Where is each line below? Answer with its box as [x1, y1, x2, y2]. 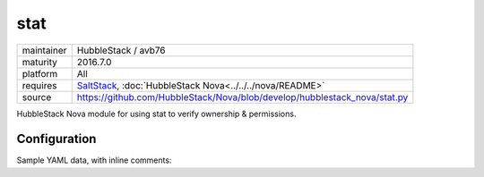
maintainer [22, 44, 67, 56]
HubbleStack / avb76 [76, 44, 166, 56]
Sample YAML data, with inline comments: [16, 155, 172, 165]
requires [22, 79, 57, 91]
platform [22, 67, 58, 80]
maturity [22, 55, 58, 68]
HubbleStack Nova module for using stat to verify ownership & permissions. [16, 108, 297, 119]
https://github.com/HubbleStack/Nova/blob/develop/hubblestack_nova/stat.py [76, 90, 409, 103]
